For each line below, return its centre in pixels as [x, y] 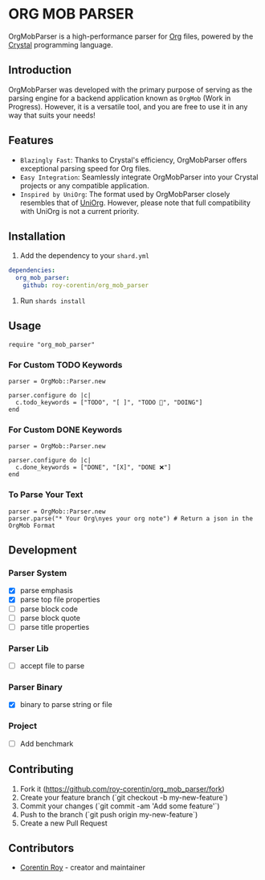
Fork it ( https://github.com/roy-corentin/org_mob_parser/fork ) [122, 788]
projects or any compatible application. [85, 185]
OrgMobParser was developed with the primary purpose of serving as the [130, 89]
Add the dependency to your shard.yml [85, 256]
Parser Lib [29, 648]
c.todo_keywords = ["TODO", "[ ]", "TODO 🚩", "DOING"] [109, 403]
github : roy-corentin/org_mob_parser [86, 286]
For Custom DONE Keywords [65, 430]
